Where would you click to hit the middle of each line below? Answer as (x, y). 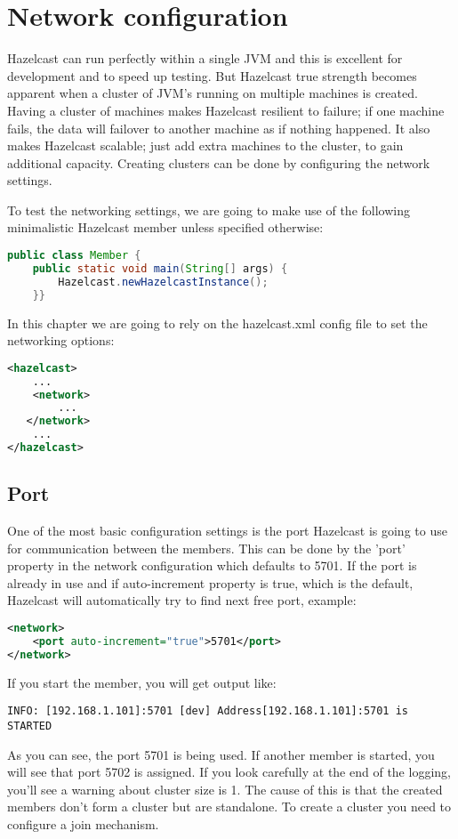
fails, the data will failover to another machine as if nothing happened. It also (219, 128)
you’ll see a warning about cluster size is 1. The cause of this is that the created (225, 789)
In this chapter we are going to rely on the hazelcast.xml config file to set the (217, 323)
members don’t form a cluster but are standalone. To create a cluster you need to (229, 807)
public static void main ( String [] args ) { (160, 268)
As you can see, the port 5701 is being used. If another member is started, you (221, 754)
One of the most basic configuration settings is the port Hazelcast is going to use (227, 531)
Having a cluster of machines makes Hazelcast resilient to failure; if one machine (226, 110)
